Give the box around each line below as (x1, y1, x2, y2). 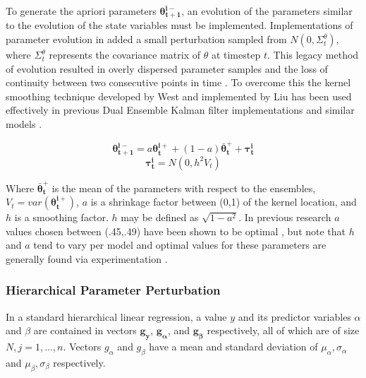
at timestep (211, 47, 261, 62)
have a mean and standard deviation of (149, 339, 318, 354)
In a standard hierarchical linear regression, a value (6, 309, 227, 324)
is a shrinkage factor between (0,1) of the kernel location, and (90, 194, 357, 209)
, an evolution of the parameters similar (181, 4, 353, 18)
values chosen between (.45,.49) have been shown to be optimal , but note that (6, 223, 346, 238)
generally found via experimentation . (6, 251, 168, 266)
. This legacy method (267, 47, 359, 62)
